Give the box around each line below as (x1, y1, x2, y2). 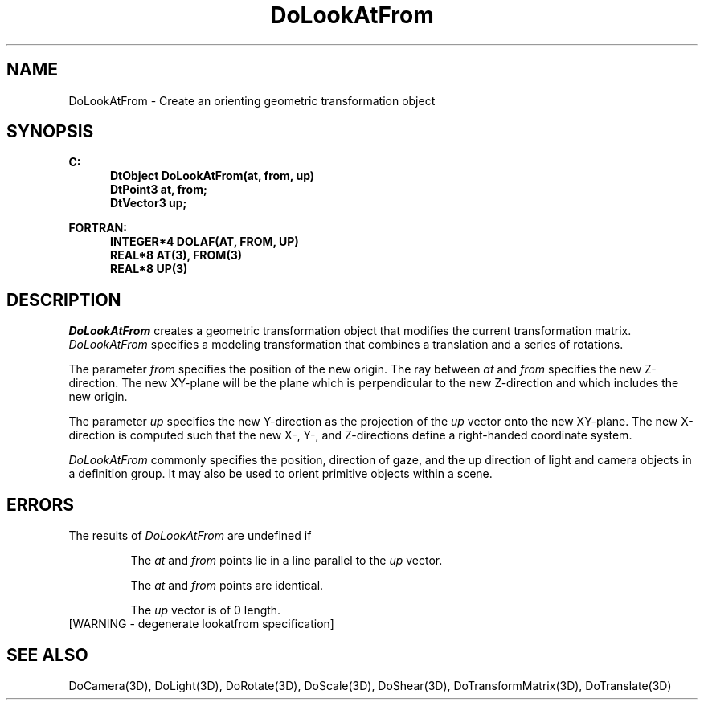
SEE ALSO (6, 644, 88, 665)
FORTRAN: (68, 221, 127, 235)
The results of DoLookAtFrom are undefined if (68, 528, 312, 543)
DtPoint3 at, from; (110, 182, 207, 197)
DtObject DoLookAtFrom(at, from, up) (110, 169, 315, 183)
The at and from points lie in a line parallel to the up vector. (130, 553, 443, 568)
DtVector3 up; (110, 196, 187, 210)
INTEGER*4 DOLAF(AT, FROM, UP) (110, 235, 299, 249)
